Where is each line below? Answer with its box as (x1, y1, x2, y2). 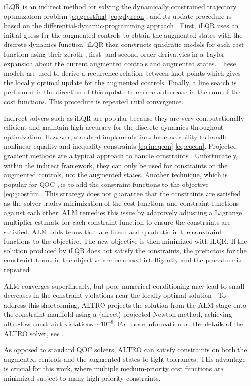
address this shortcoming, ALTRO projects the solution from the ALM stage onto (4, 299, 246, 309)
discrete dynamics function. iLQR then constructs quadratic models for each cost (4, 39, 244, 49)
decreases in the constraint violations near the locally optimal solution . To (4, 290, 226, 300)
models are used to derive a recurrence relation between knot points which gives (4, 68, 241, 78)
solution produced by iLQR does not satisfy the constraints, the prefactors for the (4, 245, 247, 255)
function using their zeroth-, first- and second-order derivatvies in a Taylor (4, 48, 225, 59)
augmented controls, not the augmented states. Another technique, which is (4, 170, 228, 180)
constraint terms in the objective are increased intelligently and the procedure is (4, 255, 241, 265)
